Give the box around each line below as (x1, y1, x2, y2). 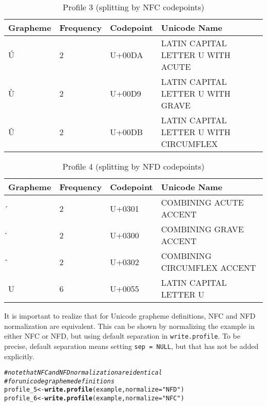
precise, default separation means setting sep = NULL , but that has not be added (4, 340, 259, 351)
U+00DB (110, 126, 143, 138)
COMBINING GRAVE (161, 223, 244, 235)
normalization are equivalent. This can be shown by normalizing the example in (4, 320, 255, 331)
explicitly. (4, 350, 34, 361)
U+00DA (110, 49, 143, 61)
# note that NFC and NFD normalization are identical (4, 369, 162, 377)
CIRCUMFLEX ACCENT (161, 262, 256, 273)
